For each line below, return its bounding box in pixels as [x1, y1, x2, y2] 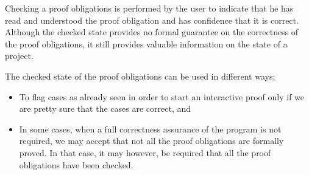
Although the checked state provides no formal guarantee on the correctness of [5, 26, 299, 38]
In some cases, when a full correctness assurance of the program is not [19, 122, 282, 135]
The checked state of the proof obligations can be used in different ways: [5, 69, 275, 82]
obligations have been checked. [19, 158, 133, 171]
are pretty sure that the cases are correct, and [19, 102, 191, 115]
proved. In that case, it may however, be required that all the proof [19, 146, 271, 159]
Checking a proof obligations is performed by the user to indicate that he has [5, 2, 294, 14]
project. [5, 49, 34, 62]
